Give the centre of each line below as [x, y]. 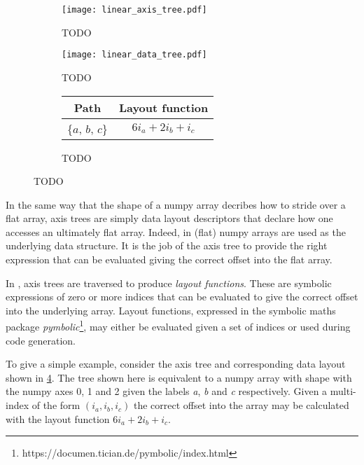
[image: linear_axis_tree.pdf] [134, 10]
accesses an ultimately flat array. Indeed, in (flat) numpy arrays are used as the [176, 231]
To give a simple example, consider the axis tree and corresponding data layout [176, 364]
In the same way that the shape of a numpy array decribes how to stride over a [176, 204]
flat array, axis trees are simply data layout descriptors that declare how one [169, 218]
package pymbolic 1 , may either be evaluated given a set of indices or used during [178, 326]
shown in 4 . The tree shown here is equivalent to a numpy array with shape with [179, 377]
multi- [343, 391]
